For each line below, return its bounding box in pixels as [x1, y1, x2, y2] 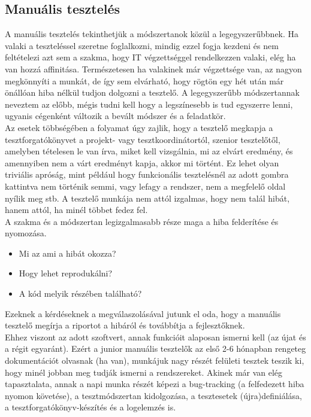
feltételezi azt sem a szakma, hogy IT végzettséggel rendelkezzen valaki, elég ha [5, 51, 296, 63]
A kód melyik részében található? [19, 287, 142, 300]
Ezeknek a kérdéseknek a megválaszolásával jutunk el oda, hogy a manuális [5, 307, 281, 319]
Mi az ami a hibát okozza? [19, 246, 116, 259]
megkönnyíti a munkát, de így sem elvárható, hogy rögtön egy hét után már [5, 74, 284, 87]
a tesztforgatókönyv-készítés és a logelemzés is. [5, 401, 176, 413]
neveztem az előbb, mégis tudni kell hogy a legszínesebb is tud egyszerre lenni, [5, 98, 293, 110]
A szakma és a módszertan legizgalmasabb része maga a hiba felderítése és [5, 215, 279, 227]
